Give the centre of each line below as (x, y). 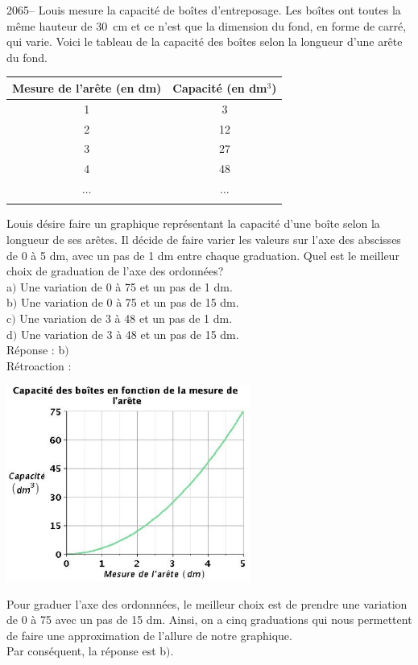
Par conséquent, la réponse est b (87, 651)
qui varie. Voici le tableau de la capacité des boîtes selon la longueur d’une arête (205, 41)
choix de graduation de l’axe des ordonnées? (115, 271)
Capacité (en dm (220, 87)
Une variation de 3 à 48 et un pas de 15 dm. (130, 334)
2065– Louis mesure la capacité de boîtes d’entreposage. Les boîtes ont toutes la (204, 10)
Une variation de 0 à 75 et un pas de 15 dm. (130, 302)
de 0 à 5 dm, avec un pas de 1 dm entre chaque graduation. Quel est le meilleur (203, 255)
